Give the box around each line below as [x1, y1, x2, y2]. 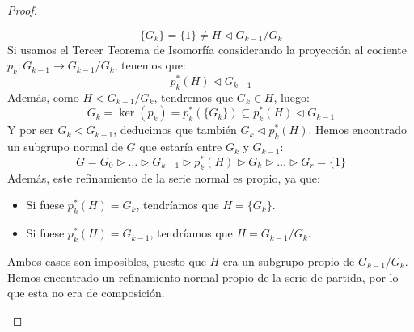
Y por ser [7, 121, 54, 138]
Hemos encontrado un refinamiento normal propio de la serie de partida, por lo [7, 268, 399, 285]
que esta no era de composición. [7, 284, 165, 301]
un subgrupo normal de [7, 138, 123, 155]
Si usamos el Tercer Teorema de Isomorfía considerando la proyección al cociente [7, 40, 407, 57]
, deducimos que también [113, 121, 237, 138]
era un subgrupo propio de [222, 252, 355, 269]
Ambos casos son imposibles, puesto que [7, 252, 206, 269]
